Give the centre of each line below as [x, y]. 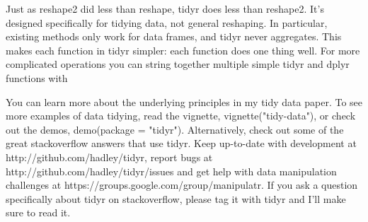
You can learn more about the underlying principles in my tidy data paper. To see [184, 101]
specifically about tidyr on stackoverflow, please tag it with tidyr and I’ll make [176, 198]
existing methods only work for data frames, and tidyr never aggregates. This [174, 36]
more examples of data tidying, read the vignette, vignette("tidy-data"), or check [181, 116]
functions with [37, 77]
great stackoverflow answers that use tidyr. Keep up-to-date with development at [181, 143]
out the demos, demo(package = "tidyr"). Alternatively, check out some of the [175, 129]
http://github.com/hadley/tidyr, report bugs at [109, 157]
